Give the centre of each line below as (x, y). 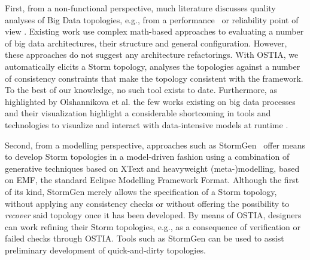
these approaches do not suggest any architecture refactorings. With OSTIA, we (152, 55)
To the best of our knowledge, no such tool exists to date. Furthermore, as (141, 90)
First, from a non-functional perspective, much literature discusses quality (140, 8)
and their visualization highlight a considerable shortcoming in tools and (138, 113)
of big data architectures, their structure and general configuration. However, (146, 43)
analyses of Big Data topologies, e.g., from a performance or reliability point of (152, 19)
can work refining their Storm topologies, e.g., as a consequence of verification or (153, 226)
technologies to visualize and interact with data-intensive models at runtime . (147, 124)
